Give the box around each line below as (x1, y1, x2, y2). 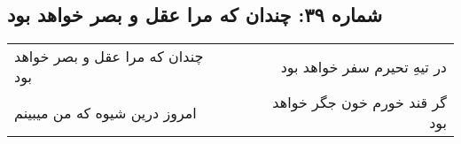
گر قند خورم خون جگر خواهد (272, 92, 447, 113)
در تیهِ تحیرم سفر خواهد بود (280, 56, 447, 77)
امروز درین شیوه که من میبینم (14, 102, 197, 123)
